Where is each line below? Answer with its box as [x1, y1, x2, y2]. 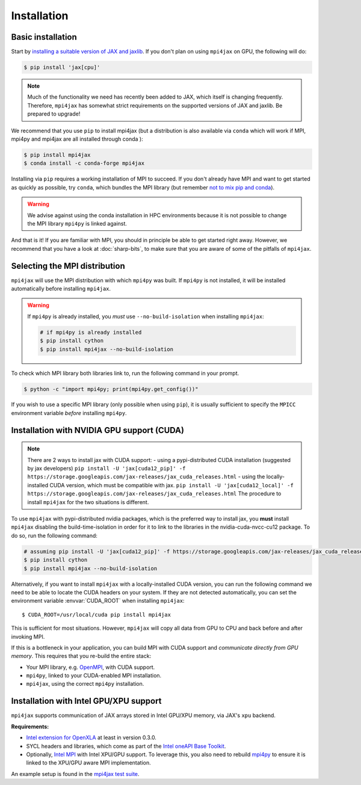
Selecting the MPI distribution [11, 260, 126, 271]
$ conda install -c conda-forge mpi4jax [23, 160, 144, 167]
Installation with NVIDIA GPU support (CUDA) [11, 425, 185, 436]
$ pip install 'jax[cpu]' [23, 64, 100, 71]
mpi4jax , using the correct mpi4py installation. [26, 680, 144, 688]
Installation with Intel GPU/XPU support [11, 696, 162, 706]
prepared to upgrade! [27, 110, 81, 117]
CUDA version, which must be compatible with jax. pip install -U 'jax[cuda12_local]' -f [49, 481, 294, 488]
